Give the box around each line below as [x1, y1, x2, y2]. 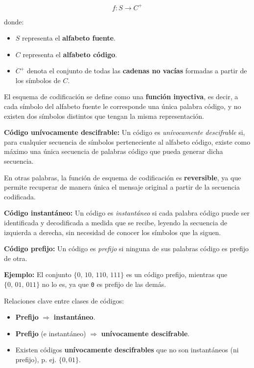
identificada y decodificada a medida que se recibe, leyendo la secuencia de [4, 217, 228, 227]
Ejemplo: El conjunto [4, 269, 71, 280]
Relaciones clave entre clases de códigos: [4, 295, 124, 305]
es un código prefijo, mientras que [126, 269, 228, 280]
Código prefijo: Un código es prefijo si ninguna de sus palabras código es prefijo [4, 243, 249, 254]
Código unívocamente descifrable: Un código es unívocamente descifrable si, [4, 127, 245, 137]
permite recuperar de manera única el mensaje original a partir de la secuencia [4, 182, 240, 192]
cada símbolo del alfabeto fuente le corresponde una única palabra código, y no [4, 101, 241, 111]
